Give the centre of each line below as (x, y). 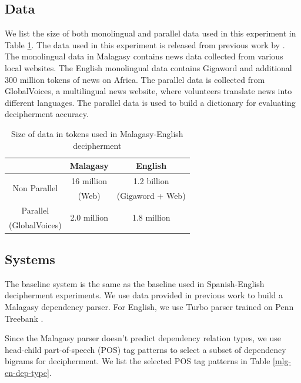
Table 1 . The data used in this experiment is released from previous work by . (145, 44)
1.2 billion (151, 180)
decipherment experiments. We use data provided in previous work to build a (144, 295)
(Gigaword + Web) (151, 195)
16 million (89, 180)
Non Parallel (35, 188)
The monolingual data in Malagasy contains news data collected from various (144, 56)
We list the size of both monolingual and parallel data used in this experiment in (150, 33)
